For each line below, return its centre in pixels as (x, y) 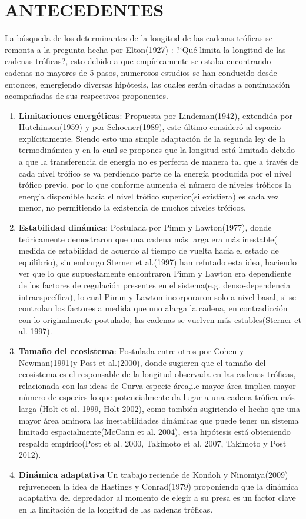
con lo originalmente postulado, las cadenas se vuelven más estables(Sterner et (160, 319)
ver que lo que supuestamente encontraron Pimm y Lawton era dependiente (155, 273)
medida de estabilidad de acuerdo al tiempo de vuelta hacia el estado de (149, 250)
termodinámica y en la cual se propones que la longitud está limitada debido (157, 150)
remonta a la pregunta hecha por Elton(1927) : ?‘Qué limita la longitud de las (145, 49)
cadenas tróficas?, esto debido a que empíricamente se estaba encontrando (138, 61)
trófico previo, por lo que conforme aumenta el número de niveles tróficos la (155, 184)
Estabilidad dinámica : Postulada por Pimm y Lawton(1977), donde (145, 227)
